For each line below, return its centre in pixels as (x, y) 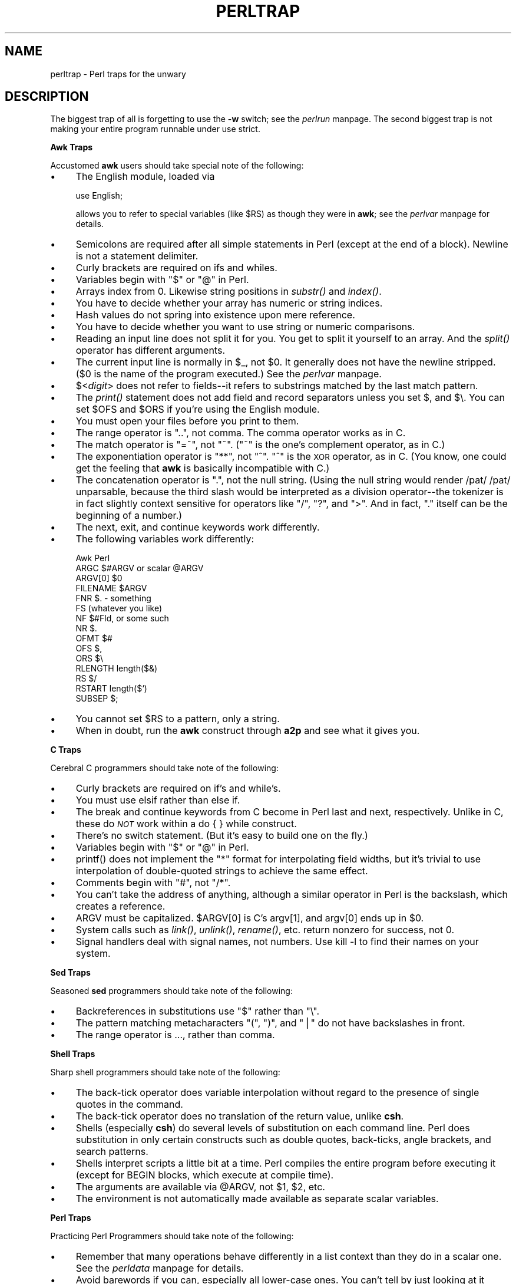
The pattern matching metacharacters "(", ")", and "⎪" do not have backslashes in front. (270, 1023)
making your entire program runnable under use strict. (155, 129)
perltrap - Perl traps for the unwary (118, 74)
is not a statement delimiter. (137, 256)
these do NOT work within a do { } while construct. (186, 824)
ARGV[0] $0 (99, 578)
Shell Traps (73, 1054)
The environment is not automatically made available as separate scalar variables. (257, 1199)
